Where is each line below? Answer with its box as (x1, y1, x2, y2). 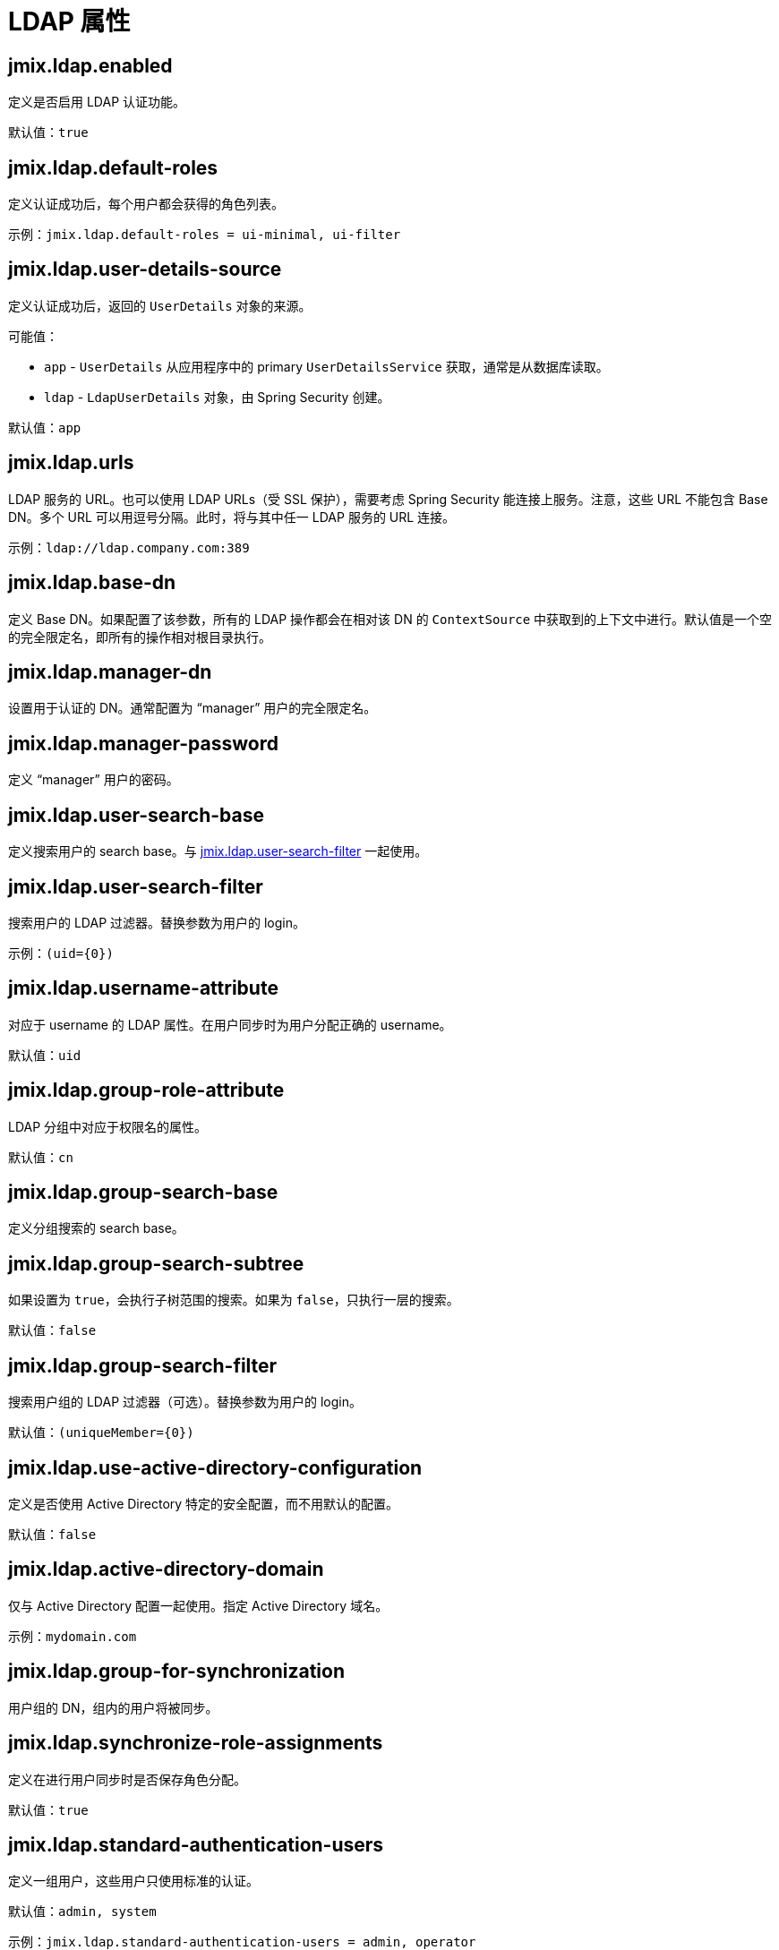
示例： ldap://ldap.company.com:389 (8, 539, 250, 555)
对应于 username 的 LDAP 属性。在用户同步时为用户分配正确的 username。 (8, 1016, 452, 1032)
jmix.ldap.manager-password (8, 731, 278, 755)
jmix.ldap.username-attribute (8, 977, 278, 1000)
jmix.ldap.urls (8, 451, 134, 475)
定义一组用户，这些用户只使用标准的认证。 (8, 1873, 259, 1889)
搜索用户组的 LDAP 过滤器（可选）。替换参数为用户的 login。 (8, 1394, 362, 1410)
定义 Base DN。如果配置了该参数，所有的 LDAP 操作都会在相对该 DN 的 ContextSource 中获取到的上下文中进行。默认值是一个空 (8, 611, 773, 627)
